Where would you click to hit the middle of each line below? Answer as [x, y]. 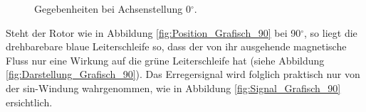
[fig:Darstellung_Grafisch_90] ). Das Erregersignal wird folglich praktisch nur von [183, 74]
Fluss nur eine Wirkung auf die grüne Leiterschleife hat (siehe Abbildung [165, 60]
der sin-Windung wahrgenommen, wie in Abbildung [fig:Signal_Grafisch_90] [173, 88]
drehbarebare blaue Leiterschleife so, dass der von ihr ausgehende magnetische [176, 46]
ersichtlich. [29, 102]
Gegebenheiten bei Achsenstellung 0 [113, 9]
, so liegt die [331, 32]
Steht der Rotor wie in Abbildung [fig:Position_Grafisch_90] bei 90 [153, 32]
